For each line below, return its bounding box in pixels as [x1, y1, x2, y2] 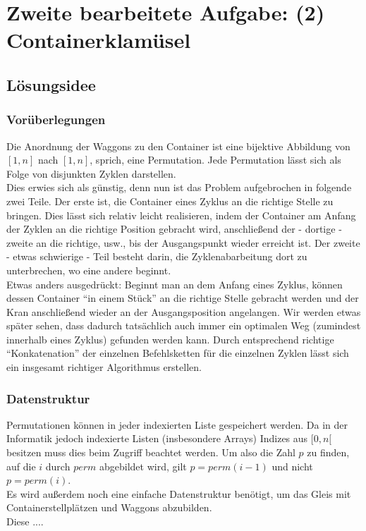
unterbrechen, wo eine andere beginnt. [6, 262, 171, 277]
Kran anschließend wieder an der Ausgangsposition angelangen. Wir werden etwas [6, 304, 361, 319]
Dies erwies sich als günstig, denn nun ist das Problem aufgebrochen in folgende [6, 180, 352, 195]
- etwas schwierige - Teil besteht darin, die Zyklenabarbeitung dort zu [6, 249, 307, 264]
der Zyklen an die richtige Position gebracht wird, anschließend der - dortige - [6, 221, 342, 236]
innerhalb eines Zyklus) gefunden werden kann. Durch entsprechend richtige [6, 331, 334, 346]
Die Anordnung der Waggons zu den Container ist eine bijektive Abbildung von [6, 138, 350, 153]
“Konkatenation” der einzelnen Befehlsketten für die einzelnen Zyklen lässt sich [6, 346, 349, 360]
